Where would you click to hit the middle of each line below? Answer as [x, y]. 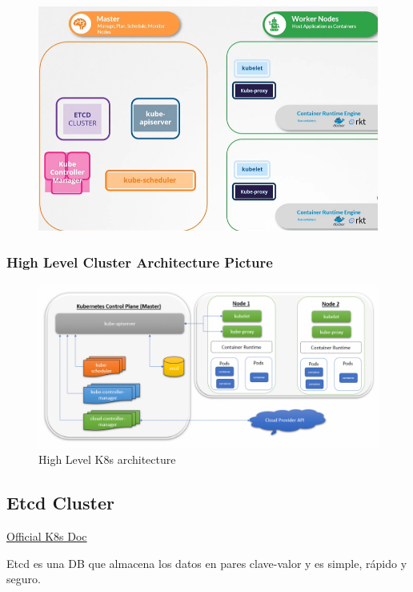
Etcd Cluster [60, 503]
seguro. [24, 579]
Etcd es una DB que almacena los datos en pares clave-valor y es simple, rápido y [207, 563]
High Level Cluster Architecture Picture [140, 262]
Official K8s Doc [47, 536]
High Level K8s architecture [107, 459]
